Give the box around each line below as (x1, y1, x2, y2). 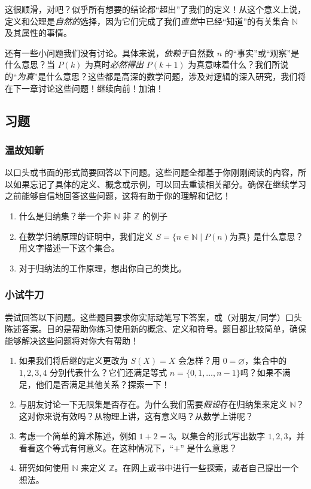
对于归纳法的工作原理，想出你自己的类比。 (19, 261, 187, 274)
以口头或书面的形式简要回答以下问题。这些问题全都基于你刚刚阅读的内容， (5, 166, 298, 179)
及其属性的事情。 (5, 26, 72, 39)
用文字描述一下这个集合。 (19, 242, 120, 254)
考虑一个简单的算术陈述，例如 (19, 430, 136, 442)
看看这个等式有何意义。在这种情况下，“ (19, 441, 174, 454)
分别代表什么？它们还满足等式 (50, 366, 167, 378)
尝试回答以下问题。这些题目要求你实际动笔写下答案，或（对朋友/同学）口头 (5, 310, 302, 323)
